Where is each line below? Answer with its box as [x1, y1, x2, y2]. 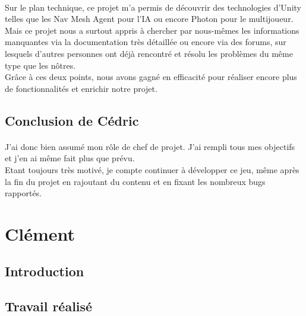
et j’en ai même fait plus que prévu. [5, 152, 135, 164]
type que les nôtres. [5, 59, 76, 71]
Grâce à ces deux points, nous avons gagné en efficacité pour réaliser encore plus [5, 71, 297, 83]
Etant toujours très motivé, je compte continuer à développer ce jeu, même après [5, 163, 299, 175]
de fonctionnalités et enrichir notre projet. [5, 82, 157, 94]
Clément [5, 221, 75, 245]
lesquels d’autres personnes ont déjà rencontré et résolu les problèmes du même [5, 47, 293, 59]
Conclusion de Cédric [5, 111, 139, 129]
